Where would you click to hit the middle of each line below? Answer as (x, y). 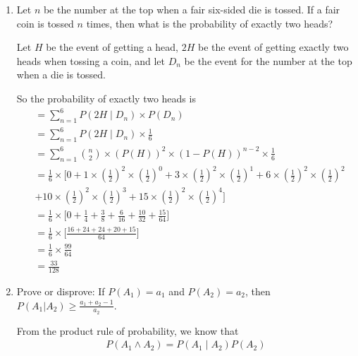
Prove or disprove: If (61, 291)
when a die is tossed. (61, 75)
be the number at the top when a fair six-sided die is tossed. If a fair (192, 9)
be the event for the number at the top (268, 60)
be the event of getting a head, (112, 47)
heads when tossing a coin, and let (91, 60)
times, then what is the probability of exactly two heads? (210, 23)
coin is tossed (45, 23)
